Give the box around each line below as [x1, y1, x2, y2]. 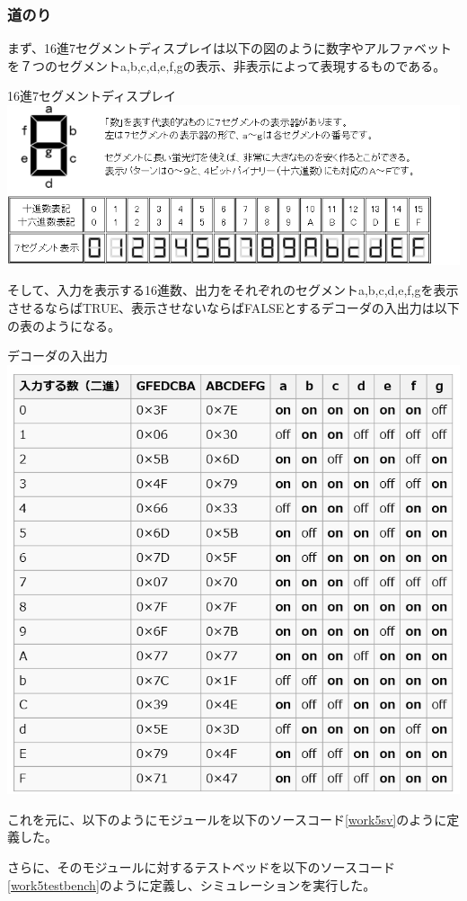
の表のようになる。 [7, 316, 120, 335]
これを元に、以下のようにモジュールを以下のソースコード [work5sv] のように [7, 809, 447, 828]
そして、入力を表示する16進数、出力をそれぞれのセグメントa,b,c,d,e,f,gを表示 [7, 281, 459, 299]
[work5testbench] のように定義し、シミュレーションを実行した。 [7, 875, 376, 894]
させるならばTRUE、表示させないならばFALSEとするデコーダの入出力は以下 [7, 299, 460, 317]
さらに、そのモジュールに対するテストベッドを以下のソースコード [7, 857, 395, 876]
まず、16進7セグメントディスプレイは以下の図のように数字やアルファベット [7, 39, 452, 58]
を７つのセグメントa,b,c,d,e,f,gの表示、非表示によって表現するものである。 [7, 56, 446, 75]
